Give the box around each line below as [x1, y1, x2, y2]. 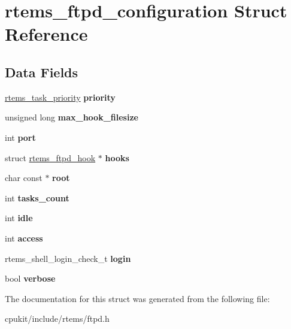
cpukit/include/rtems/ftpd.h [5, 312, 110, 325]
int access [5, 231, 43, 244]
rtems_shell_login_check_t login [5, 252, 131, 264]
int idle [5, 212, 33, 224]
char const [5, 171, 43, 184]
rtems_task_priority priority [5, 90, 116, 103]
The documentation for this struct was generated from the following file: [5, 292, 270, 304]
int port [5, 131, 36, 143]
